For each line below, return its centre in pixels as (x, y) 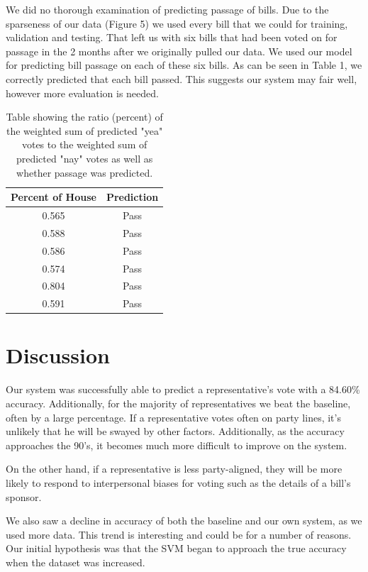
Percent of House (54, 197)
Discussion (58, 355)
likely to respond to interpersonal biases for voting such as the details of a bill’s (178, 482)
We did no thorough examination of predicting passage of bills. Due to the (167, 9)
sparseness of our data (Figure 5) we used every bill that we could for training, (177, 23)
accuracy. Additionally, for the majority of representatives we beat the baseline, (178, 403)
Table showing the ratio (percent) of (84, 117)
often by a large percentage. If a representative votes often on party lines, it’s (173, 417)
